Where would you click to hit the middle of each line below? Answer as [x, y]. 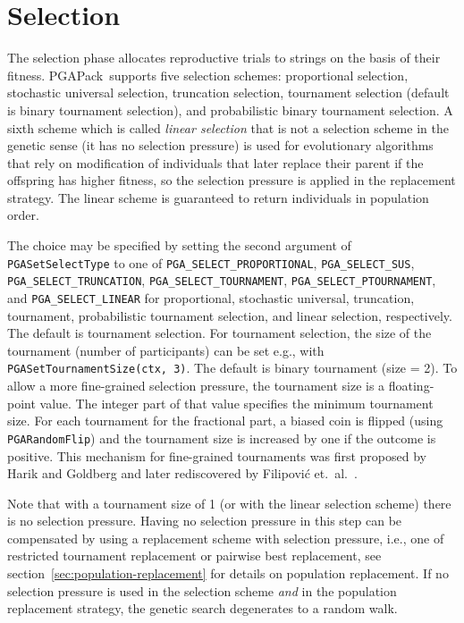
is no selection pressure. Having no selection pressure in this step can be [205, 521]
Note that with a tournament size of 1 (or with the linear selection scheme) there [229, 503]
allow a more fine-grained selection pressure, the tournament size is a [196, 386]
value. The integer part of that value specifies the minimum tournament [236, 403]
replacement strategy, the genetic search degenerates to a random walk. [202, 608]
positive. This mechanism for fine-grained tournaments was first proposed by [217, 455]
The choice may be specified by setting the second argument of [179, 245]
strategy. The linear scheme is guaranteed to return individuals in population [218, 197]
